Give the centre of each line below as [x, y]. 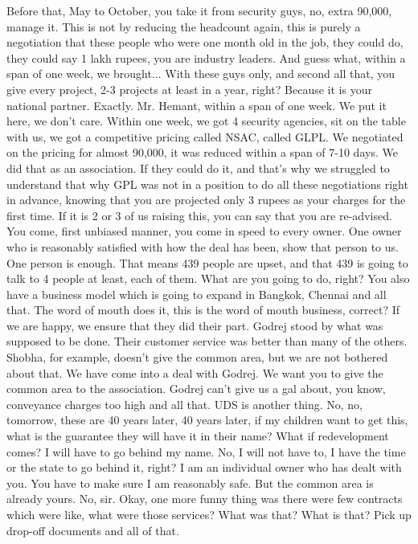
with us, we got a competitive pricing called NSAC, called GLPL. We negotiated [205, 136]
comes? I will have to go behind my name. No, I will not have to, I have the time [206, 451]
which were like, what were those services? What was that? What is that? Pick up [209, 514]
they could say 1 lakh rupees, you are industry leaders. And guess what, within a [206, 57]
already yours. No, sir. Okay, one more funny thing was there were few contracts [205, 499]
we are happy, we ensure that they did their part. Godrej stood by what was [195, 325]
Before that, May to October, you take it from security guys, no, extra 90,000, [199, 10]
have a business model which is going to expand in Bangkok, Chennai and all [197, 294]
